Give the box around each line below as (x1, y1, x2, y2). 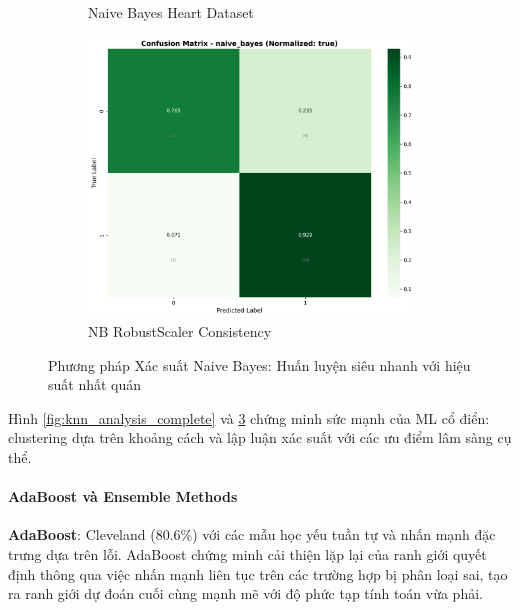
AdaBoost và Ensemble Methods (8, 486, 238, 507)
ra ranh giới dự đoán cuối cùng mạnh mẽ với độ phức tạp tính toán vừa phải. (8, 583, 483, 604)
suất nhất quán (48, 374, 142, 395)
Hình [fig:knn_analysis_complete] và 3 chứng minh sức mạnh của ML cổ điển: (8, 407, 490, 428)
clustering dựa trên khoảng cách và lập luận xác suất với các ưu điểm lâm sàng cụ (8, 427, 512, 448)
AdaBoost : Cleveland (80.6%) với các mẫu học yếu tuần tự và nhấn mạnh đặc (8, 524, 496, 545)
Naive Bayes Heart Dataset (88, 2, 254, 22)
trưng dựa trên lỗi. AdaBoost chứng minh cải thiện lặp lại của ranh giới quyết (8, 543, 487, 564)
